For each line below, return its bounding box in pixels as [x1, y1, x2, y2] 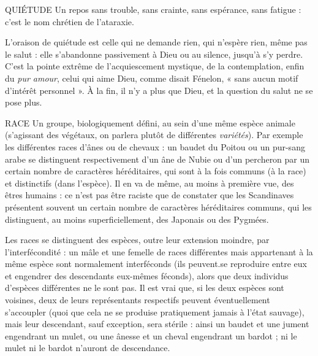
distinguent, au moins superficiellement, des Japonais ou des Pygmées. [5, 212, 269, 225]
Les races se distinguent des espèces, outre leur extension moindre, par [5, 233, 270, 246]
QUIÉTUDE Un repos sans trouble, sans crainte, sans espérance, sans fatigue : [5, 3, 301, 15]
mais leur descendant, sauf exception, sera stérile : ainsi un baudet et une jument [5, 317, 309, 330]
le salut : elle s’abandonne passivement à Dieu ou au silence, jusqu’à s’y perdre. [5, 47, 303, 60]
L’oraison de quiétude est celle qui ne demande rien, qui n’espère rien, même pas [5, 36, 308, 48]
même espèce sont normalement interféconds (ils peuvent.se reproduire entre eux [5, 257, 307, 270]
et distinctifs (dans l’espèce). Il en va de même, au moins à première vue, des [5, 176, 294, 189]
